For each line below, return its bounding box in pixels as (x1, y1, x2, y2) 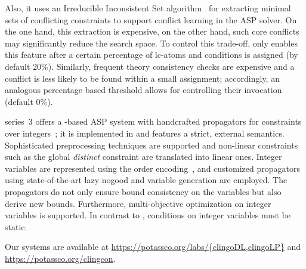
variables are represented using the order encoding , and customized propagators (5, 162, 300, 174)
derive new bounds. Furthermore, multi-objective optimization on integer (5, 197, 271, 209)
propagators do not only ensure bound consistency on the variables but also (5, 185, 282, 197)
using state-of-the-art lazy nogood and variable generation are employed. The (5, 174, 288, 186)
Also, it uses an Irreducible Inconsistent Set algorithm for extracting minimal (5, 2, 291, 14)
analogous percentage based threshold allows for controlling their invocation (5, 84, 282, 96)
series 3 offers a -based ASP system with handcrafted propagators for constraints (5, 115, 302, 128)
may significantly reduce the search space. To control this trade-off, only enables (5, 36, 298, 49)
